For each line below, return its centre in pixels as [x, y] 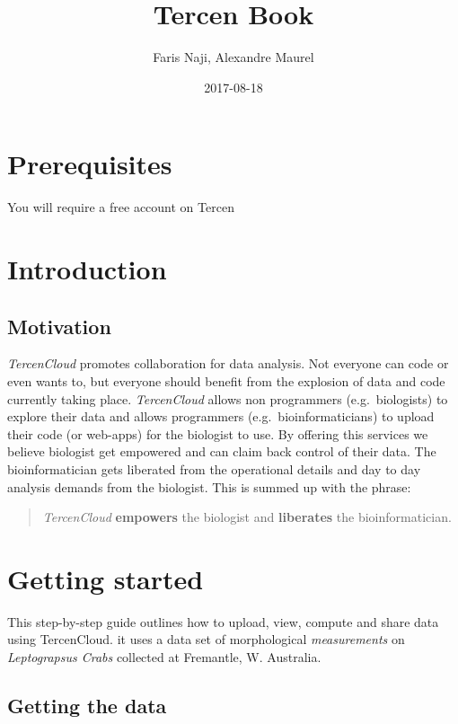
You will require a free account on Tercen [121, 207]
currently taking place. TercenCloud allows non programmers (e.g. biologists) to [228, 398]
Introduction [87, 269]
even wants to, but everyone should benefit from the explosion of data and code [226, 381]
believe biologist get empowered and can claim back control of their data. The [222, 451]
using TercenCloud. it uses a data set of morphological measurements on [206, 639]
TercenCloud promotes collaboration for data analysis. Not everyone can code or [228, 363]
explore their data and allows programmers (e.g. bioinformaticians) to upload [221, 416]
